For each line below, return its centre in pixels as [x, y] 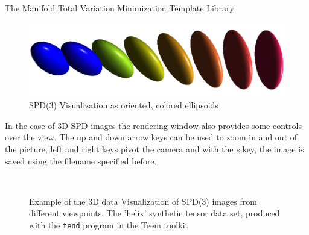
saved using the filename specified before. [81, 161]
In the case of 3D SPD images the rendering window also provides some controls [153, 125]
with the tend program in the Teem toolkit [109, 224]
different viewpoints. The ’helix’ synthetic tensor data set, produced [154, 213]
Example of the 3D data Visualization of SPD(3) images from [143, 201]
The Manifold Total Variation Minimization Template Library [119, 8]
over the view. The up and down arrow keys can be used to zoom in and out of [151, 137]
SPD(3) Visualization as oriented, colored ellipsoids [124, 105]
